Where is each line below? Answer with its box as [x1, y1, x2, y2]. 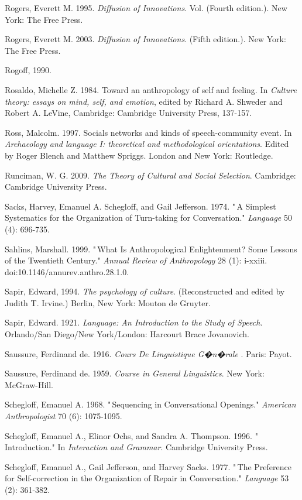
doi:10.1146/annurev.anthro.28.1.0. [5, 265, 129, 278]
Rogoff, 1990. [5, 64, 52, 76]
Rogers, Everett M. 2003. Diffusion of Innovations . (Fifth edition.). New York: [5, 33, 286, 45]
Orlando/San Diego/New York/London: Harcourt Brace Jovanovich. [5, 328, 249, 340]
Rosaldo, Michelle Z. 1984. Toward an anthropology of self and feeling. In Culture [5, 83, 297, 95]
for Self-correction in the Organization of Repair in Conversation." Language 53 [5, 472, 289, 484]
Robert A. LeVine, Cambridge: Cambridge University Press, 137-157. [5, 107, 252, 119]
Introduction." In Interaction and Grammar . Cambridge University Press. [5, 441, 268, 453]
